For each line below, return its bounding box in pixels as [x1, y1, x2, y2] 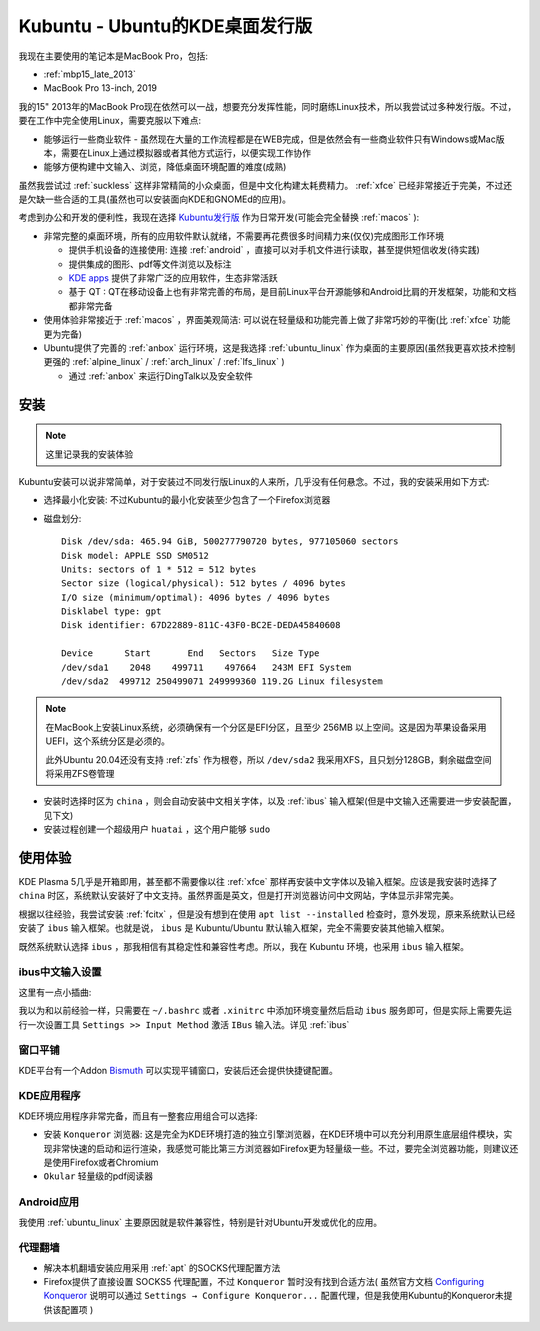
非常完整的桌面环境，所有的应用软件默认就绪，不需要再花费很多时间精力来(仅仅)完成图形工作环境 [43, 230, 445, 242]
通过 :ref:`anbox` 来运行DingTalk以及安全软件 [68, 370, 254, 382]
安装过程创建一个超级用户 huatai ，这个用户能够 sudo [43, 823, 271, 835]
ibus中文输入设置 [18, 965, 102, 979]
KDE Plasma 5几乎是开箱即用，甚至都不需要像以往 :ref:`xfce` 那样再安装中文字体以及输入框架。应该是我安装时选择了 [18, 876, 499, 888]
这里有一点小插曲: [18, 986, 92, 998]
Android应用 [18, 1195, 80, 1209]
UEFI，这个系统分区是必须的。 [45, 735, 170, 747]
